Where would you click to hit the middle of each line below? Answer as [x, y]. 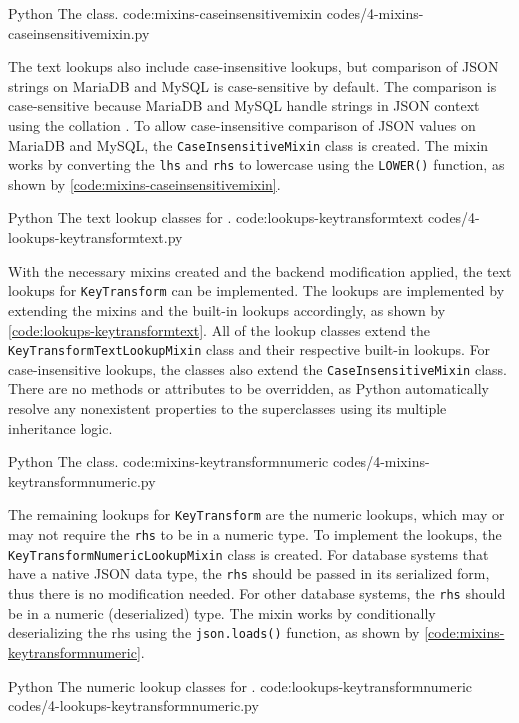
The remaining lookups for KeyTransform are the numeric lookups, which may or [256, 514]
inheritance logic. [60, 427]
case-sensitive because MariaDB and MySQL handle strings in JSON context [244, 105]
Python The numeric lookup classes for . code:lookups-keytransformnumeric [240, 685]
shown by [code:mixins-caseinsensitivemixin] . [144, 183]
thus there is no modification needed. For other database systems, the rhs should [257, 593]
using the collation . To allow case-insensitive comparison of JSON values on [242, 124]
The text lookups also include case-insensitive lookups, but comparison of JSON [253, 66]
